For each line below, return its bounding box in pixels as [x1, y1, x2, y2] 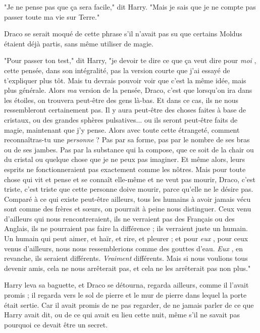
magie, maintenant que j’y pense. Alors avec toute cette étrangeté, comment [4, 124, 240, 135]
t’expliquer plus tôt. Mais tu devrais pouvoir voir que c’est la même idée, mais [4, 75, 246, 85]
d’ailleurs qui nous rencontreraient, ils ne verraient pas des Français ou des [4, 213, 235, 224]
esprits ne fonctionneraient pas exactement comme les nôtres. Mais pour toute [4, 163, 246, 174]
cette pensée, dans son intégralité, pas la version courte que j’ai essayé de [4, 65, 230, 75]
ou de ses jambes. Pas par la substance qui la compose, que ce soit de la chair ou [4, 144, 254, 154]
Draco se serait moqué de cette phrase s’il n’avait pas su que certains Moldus [4, 28, 242, 39]
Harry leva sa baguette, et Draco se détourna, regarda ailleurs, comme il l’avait [4, 280, 249, 290]
